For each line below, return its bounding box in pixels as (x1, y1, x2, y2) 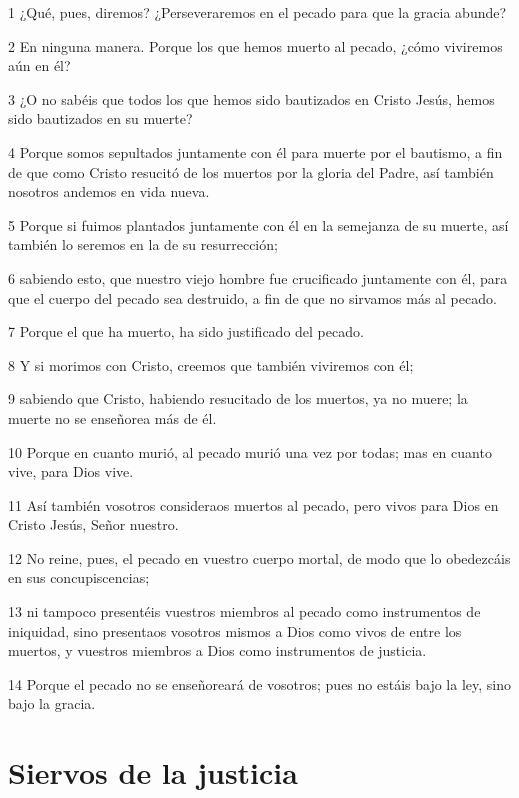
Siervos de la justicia (8, 752, 298, 793)
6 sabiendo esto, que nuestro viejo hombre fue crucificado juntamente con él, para (8, 267, 508, 288)
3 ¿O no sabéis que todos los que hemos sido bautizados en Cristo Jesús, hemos (8, 88, 495, 109)
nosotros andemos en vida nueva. (8, 181, 210, 202)
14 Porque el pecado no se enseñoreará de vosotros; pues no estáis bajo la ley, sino (8, 673, 511, 694)
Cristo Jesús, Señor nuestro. (8, 514, 179, 535)
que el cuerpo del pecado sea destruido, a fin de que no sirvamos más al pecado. (8, 287, 497, 308)
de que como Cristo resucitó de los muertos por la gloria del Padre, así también (8, 161, 494, 182)
